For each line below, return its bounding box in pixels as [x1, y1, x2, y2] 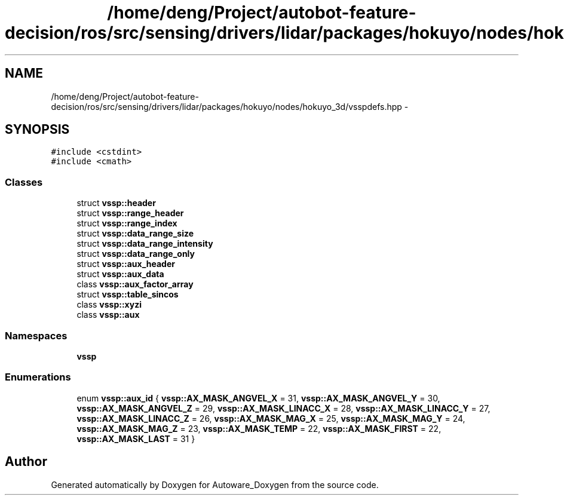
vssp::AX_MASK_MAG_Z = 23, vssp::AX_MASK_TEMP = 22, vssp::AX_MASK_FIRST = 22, [76, 423, 442, 434]
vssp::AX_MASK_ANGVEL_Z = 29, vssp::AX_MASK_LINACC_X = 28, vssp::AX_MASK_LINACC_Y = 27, [76, 403, 491, 413]
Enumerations [5, 371, 71, 384]
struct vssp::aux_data [76, 269, 164, 280]
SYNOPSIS [5, 122, 70, 137]
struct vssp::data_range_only [76, 249, 195, 259]
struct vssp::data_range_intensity [76, 238, 213, 249]
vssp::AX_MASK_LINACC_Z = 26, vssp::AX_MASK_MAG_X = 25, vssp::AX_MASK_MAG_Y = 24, [76, 413, 465, 424]
